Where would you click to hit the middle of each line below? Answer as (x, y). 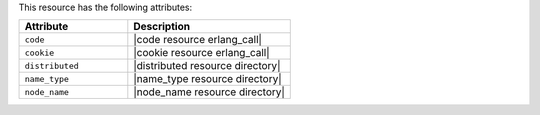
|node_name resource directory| (209, 92)
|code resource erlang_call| (197, 40)
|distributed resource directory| (207, 66)
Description (161, 27)
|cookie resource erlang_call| (201, 53)
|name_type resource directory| (207, 79)
